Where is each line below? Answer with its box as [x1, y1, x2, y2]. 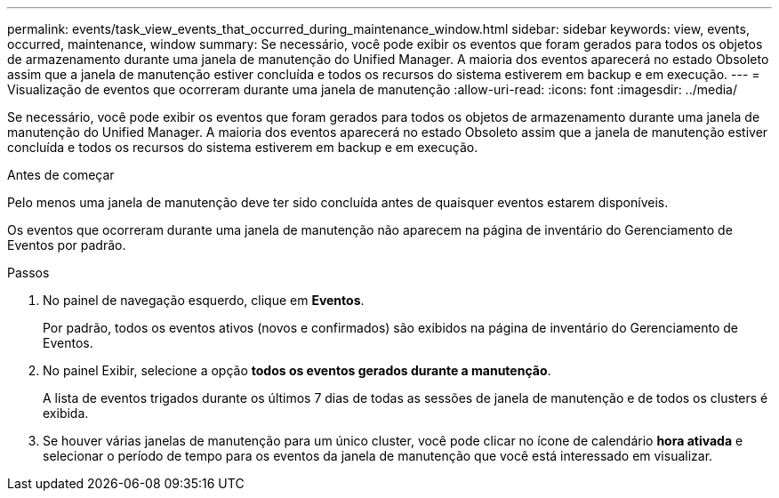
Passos [7, 265, 50, 280]
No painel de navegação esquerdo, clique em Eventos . [43, 293, 365, 308]
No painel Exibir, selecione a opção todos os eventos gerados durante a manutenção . [43, 363, 551, 378]
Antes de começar [7, 167, 115, 182]
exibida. [43, 406, 89, 421]
